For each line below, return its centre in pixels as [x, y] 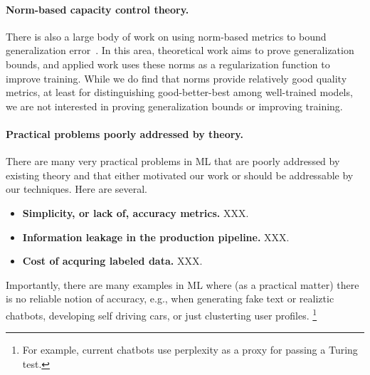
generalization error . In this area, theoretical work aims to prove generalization [180, 50]
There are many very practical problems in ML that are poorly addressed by [173, 161]
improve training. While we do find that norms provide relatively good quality [176, 78]
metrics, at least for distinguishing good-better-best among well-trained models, [179, 92]
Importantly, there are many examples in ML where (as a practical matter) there [183, 284]
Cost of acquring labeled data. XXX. [112, 261]
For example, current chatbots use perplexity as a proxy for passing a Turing [190, 350]
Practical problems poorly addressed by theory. [125, 133]
